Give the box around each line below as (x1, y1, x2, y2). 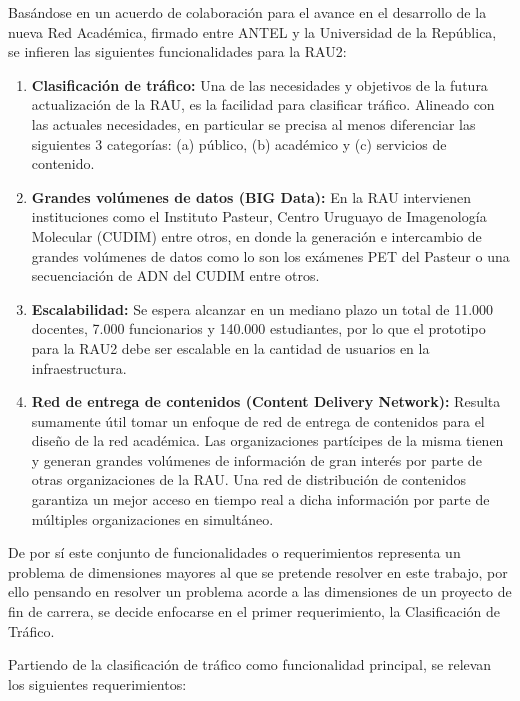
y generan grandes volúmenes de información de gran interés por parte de (31, 449, 482, 470)
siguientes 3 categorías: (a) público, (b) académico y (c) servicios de (31, 133, 447, 154)
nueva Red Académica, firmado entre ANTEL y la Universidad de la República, (8, 21, 497, 42)
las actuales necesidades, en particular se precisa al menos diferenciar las (31, 113, 476, 134)
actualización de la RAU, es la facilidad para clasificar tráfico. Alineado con (31, 94, 495, 115)
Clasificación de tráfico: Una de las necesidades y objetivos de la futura (31, 74, 488, 95)
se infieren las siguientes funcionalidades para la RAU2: (8, 41, 347, 62)
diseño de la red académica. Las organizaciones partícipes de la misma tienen (31, 430, 504, 451)
